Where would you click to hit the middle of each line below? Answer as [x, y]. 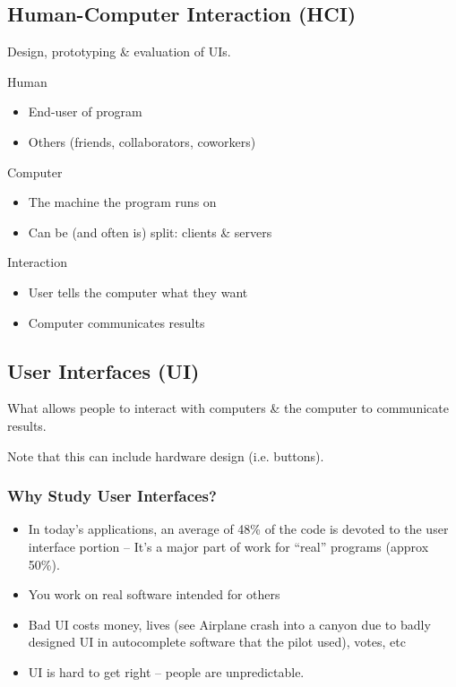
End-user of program [85, 112]
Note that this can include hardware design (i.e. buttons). [166, 455]
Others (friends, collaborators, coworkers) [142, 141]
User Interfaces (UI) [103, 370]
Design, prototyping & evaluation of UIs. [119, 52]
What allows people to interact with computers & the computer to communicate [228, 408]
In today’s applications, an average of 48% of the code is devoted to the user [238, 529]
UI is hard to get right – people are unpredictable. [166, 671]
